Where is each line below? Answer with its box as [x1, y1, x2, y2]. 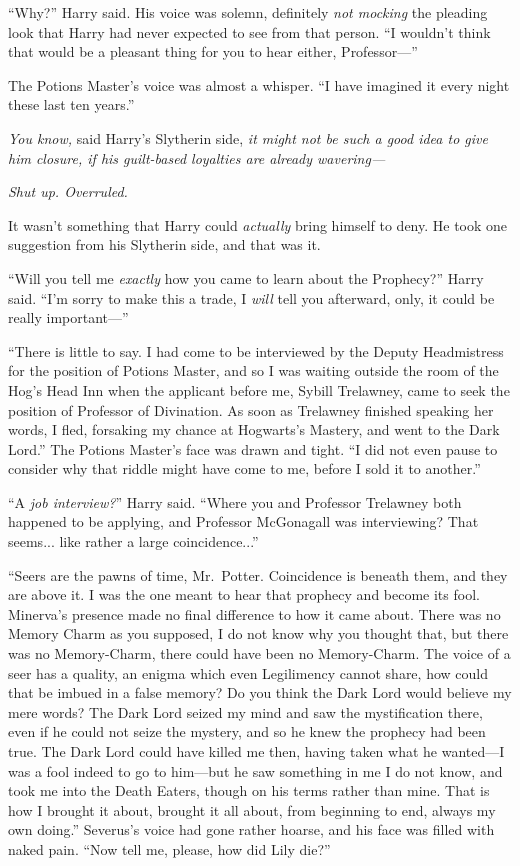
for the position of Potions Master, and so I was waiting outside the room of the [8, 360, 499, 381]
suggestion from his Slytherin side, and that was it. [8, 234, 321, 255]
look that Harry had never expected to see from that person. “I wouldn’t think [8, 21, 491, 42]
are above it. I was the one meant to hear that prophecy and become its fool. [8, 584, 480, 605]
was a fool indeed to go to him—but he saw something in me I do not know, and [8, 760, 503, 781]
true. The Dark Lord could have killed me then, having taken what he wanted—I [8, 741, 505, 761]
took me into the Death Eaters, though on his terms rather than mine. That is [8, 780, 490, 801]
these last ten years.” [8, 94, 135, 115]
